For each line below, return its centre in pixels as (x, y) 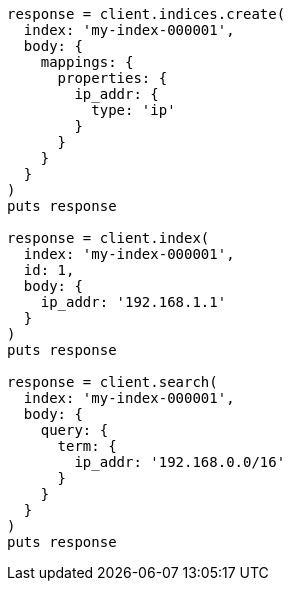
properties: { (112, 78)
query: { (74, 430)
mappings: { (87, 62)
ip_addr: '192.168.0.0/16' (180, 462)
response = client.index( (108, 238)
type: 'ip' (133, 110)
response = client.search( (112, 382)
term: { (87, 446)
